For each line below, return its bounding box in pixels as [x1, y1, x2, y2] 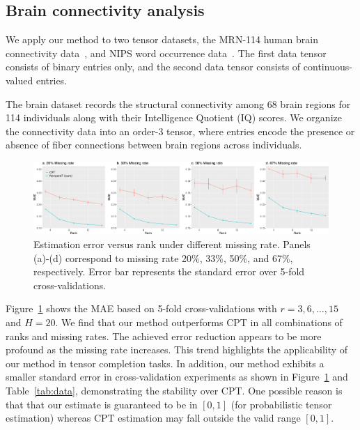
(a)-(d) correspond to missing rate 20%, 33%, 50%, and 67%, [33, 250, 293, 265]
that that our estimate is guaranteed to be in [6, 397, 198, 411]
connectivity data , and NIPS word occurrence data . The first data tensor [6, 45, 327, 60]
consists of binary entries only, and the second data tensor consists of [6, 59, 301, 74]
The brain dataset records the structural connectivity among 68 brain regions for [6, 96, 351, 111]
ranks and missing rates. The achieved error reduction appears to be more [6, 328, 322, 343]
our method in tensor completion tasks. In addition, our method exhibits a [6, 355, 324, 370]
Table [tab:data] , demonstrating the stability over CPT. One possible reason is [6, 383, 343, 397]
